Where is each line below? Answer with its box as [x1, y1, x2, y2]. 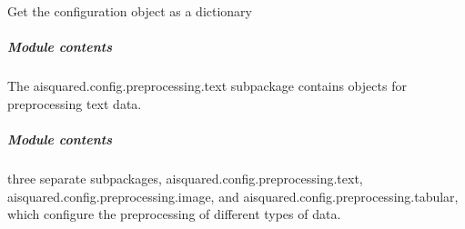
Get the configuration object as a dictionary [7, 2, 252, 20]
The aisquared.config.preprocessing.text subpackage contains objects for [7, 76, 407, 95]
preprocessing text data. [7, 94, 142, 113]
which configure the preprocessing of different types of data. [7, 204, 341, 224]
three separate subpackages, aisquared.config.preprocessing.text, [7, 168, 363, 187]
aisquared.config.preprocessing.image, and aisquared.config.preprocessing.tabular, [7, 186, 459, 205]
